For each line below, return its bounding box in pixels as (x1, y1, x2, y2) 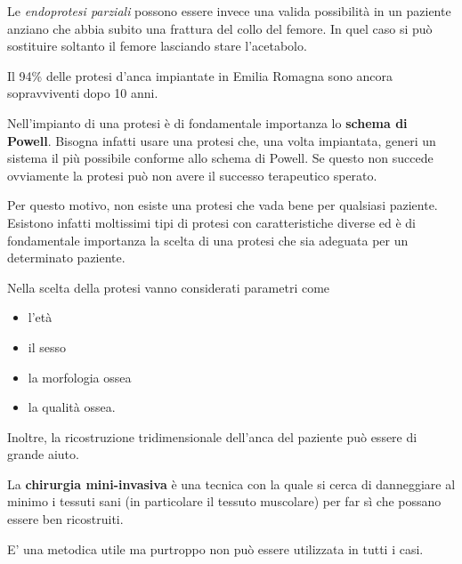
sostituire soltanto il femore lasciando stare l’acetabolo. (7, 36, 307, 55)
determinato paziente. (7, 248, 126, 267)
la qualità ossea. (28, 398, 116, 416)
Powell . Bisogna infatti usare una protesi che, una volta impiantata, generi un (7, 131, 436, 149)
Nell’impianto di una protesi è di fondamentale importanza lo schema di (7, 113, 408, 132)
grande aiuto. (7, 445, 79, 463)
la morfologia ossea (28, 367, 132, 386)
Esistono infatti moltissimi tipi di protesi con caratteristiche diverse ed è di (7, 213, 416, 231)
